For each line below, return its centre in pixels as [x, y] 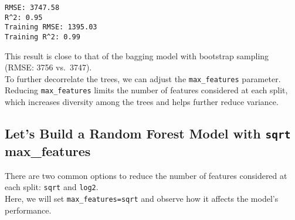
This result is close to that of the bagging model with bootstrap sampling [137, 55]
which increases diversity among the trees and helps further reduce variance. [142, 102]
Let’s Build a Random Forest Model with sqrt [148, 133]
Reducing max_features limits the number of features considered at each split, [146, 90]
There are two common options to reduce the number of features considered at [146, 175]
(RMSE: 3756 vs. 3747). [48, 67]
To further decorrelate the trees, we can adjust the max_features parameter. [143, 78]
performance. [28, 210]
